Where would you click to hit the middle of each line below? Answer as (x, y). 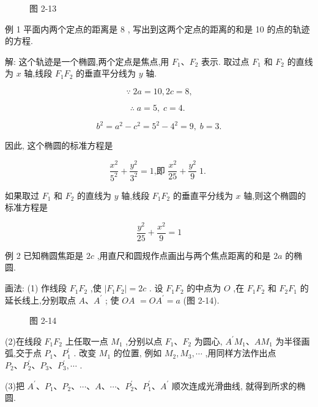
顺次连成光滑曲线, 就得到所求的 (234, 385)
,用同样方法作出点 (241, 353)
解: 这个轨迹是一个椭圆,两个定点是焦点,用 (87, 61)
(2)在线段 (23, 341)
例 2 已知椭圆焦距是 (44, 255)
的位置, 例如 (138, 353)
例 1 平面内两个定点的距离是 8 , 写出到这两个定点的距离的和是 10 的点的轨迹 (157, 28)
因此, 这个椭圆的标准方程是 (59, 145)
